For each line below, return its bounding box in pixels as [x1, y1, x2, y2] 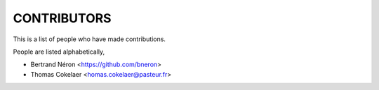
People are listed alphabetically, [13, 47, 105, 56]
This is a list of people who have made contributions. [13, 35, 166, 43]
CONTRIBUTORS [13, 10, 112, 26]
